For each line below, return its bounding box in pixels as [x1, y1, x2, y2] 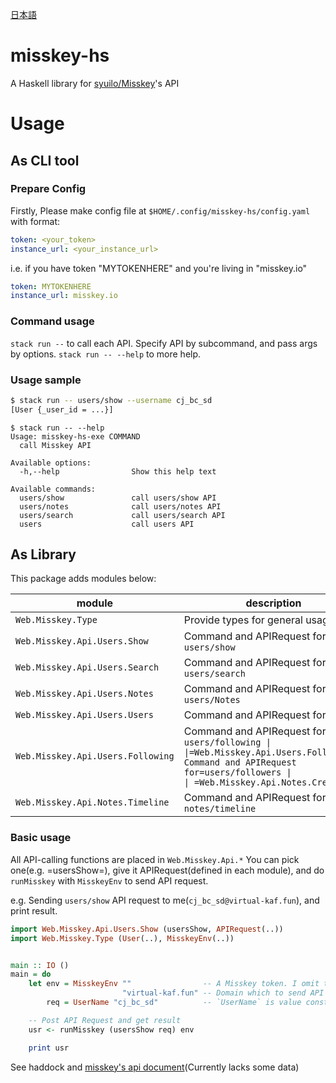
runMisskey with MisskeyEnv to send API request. [10, 874, 209, 887]
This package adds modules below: [10, 573, 157, 585]
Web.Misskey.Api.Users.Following [15, 751, 175, 762]
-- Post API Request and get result [28, 1015, 182, 1025]
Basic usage [10, 831, 72, 845]
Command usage [10, 314, 95, 328]
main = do [10, 969, 52, 980]
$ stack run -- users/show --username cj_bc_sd [10, 395, 213, 405]
